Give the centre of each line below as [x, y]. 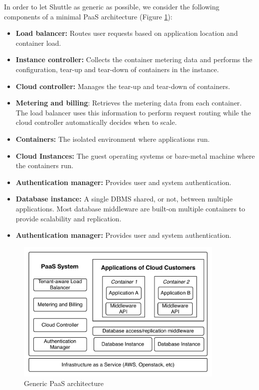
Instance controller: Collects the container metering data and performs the [134, 59]
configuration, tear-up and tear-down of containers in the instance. [117, 69]
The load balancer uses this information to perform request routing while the [133, 112]
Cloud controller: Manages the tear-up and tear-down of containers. [123, 86]
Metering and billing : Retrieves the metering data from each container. [129, 103]
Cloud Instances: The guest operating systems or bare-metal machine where [135, 155]
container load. [38, 43]
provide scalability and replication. [68, 218]
